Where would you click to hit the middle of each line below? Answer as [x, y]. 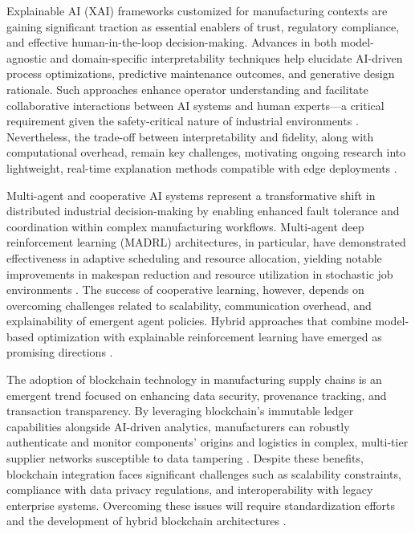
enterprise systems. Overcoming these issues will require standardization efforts [201, 505]
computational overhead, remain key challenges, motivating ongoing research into [206, 152]
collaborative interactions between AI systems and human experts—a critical [195, 105]
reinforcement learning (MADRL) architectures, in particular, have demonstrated [206, 242]
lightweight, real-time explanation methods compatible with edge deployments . [202, 167]
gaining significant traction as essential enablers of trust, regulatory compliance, [203, 26]
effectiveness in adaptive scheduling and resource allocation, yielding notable [194, 257]
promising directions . [60, 352]
